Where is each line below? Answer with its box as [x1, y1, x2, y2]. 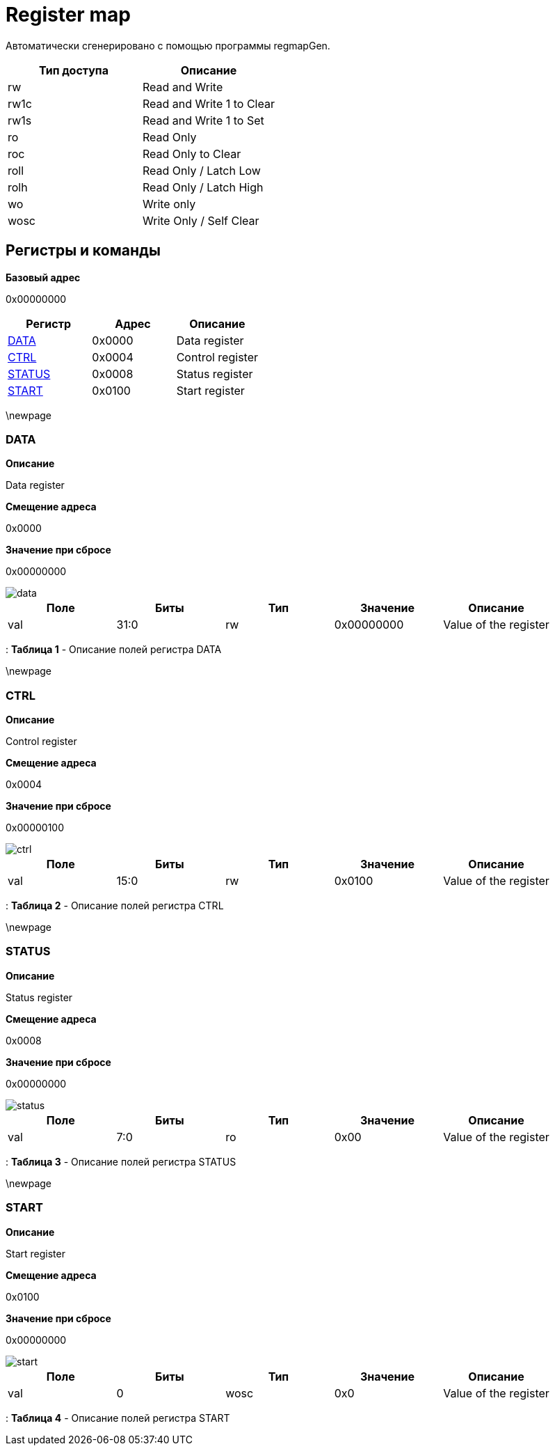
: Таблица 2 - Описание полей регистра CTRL [6, 900, 224, 912]
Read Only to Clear [142, 146, 241, 161]
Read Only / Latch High [142, 180, 264, 194]
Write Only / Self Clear [142, 213, 259, 228]
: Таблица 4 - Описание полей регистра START [6, 1411, 230, 1424]
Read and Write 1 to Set [142, 113, 264, 127]
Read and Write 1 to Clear [142, 96, 275, 111]
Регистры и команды [6, 242, 161, 260]
